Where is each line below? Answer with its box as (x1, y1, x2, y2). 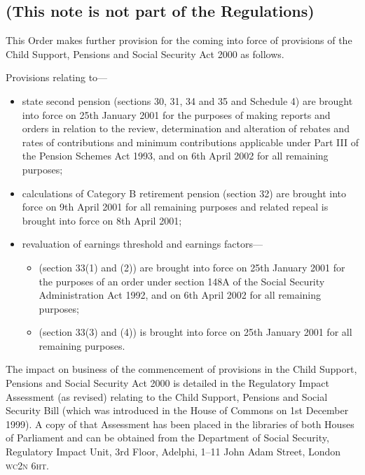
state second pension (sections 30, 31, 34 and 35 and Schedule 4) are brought (22, 93, 353, 108)
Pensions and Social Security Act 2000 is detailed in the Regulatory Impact (6, 376, 329, 390)
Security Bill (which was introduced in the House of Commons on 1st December (6, 403, 349, 418)
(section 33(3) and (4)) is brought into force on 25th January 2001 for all (39, 325, 352, 339)
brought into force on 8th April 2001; (22, 213, 182, 227)
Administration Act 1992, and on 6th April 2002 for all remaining (39, 288, 321, 302)
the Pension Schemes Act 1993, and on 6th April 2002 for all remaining (22, 148, 329, 163)
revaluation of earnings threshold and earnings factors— (22, 236, 263, 251)
